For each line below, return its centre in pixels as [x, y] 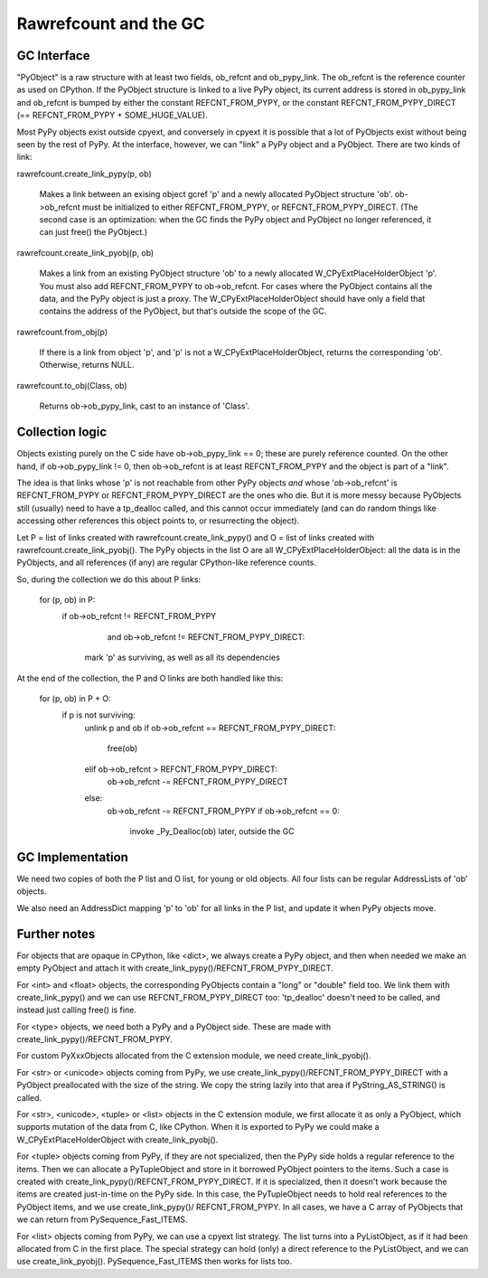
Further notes [56, 934]
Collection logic [62, 432]
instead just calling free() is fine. [77, 1010]
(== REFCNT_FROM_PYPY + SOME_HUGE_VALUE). [112, 115]
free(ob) [122, 748]
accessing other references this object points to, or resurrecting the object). [158, 521]
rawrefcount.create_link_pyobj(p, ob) [85, 252]
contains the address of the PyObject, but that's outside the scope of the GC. [183, 311]
